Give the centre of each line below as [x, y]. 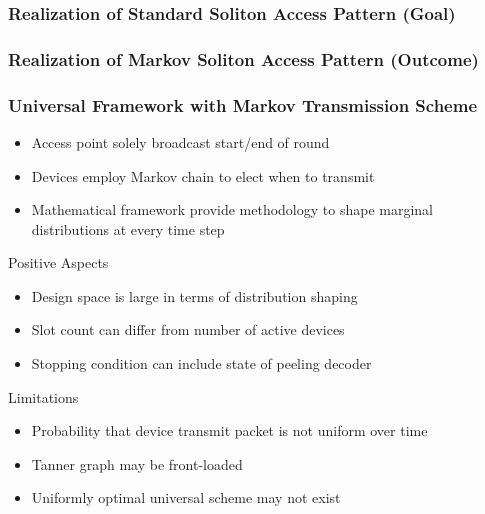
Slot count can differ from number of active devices [188, 329]
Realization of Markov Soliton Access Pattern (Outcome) [243, 58]
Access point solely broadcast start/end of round [180, 141]
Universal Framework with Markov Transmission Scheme [243, 104]
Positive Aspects [58, 262]
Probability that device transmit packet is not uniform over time [229, 430]
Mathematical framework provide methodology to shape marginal [232, 209]
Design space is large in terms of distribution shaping [194, 295]
